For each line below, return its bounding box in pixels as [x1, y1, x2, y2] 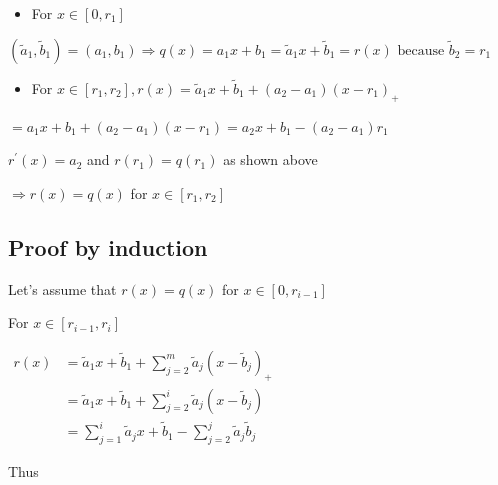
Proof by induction [8, 231, 208, 262]
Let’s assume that [8, 278, 117, 299]
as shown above [223, 149, 318, 170]
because [397, 43, 445, 58]
